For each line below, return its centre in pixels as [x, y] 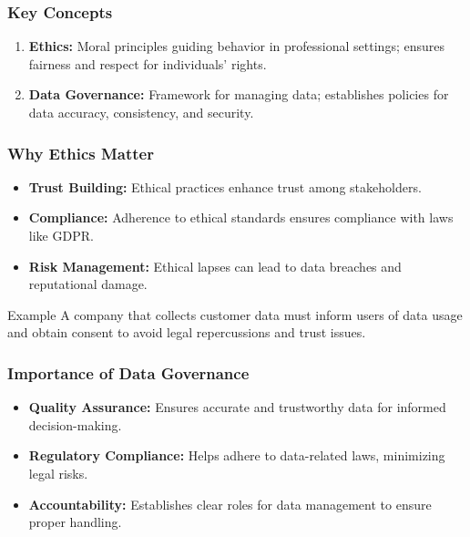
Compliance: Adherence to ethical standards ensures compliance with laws [241, 217]
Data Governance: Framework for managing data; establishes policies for [239, 94]
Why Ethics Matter [81, 153]
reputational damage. [88, 284]
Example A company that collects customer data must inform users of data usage [235, 314]
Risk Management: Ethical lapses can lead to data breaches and [215, 266]
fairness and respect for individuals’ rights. [148, 63]
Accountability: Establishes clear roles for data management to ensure [230, 504]
